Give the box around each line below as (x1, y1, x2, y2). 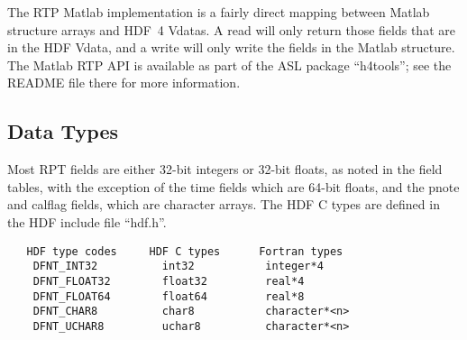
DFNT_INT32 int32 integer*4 (32, 260, 324, 273)
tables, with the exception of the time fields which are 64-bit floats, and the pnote (7, 177, 460, 196)
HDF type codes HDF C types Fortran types (26, 244, 343, 258)
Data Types (7, 117, 118, 145)
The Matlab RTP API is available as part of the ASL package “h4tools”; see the (7, 55, 452, 74)
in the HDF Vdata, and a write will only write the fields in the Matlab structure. (7, 38, 455, 57)
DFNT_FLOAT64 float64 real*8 (32, 289, 305, 303)
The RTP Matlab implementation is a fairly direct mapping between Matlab (7, 3, 430, 21)
